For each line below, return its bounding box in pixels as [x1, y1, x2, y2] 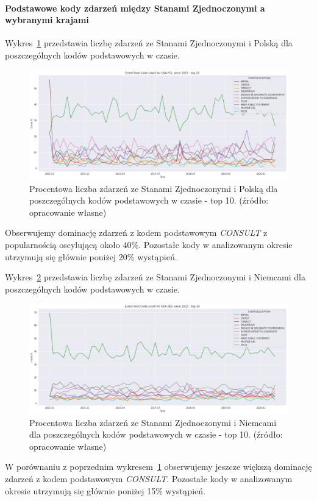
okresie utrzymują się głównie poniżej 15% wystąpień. [5, 484, 205, 497]
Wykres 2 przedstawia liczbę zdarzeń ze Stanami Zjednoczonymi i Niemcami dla [5, 271, 305, 283]
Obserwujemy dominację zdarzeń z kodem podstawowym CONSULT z [5, 226, 268, 239]
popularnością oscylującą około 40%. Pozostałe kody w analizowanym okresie [5, 238, 293, 251]
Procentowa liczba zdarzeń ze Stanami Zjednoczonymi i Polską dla [29, 182, 278, 194]
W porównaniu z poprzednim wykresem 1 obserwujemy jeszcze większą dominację [5, 460, 312, 473]
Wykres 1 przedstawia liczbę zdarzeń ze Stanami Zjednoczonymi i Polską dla [5, 37, 293, 49]
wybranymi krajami [5, 13, 89, 26]
